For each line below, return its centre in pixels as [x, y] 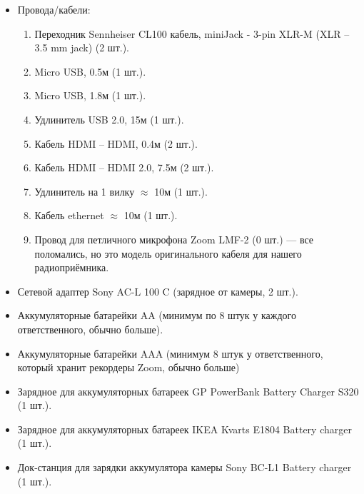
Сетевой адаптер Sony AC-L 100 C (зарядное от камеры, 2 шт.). [158, 291]
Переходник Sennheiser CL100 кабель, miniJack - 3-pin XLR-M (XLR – [192, 33]
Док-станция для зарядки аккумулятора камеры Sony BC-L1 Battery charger [184, 467]
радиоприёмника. [72, 267]
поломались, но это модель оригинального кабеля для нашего [168, 253]
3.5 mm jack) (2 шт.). [82, 47]
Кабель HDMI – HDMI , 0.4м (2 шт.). [116, 143]
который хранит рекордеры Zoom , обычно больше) [128, 367]
